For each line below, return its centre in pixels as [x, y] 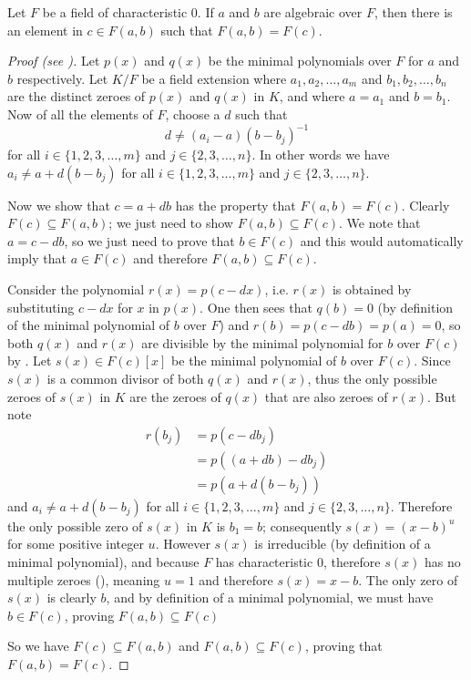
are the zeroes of [175, 396]
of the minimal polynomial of [89, 325]
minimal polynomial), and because [103, 562]
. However [183, 544]
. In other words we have [321, 155]
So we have [38, 646]
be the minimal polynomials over [300, 61]
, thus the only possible [372, 378]
